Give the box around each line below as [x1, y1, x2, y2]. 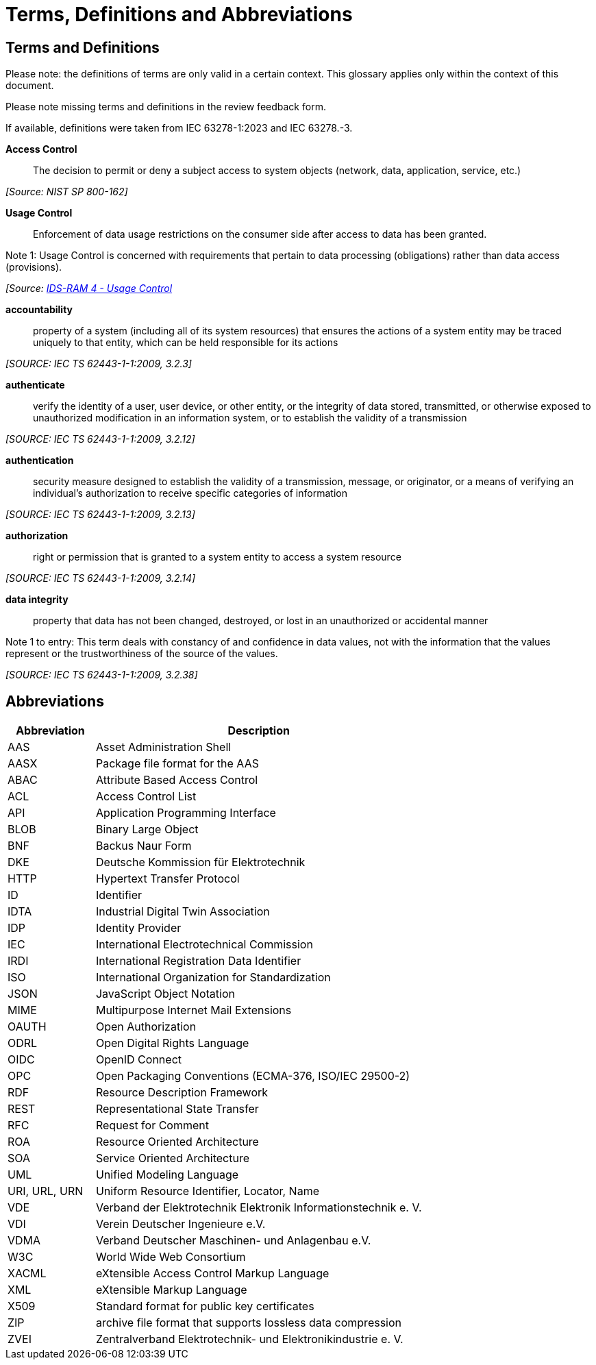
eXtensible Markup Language [95, 1283, 247, 1297]
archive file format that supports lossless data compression [95, 1316, 402, 1330]
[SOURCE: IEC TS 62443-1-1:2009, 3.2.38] [5, 669, 198, 681]
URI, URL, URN [8, 1184, 84, 1198]
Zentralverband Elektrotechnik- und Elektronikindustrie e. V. [95, 1332, 403, 1346]
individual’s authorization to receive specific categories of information [33, 487, 347, 500]
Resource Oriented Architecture [95, 1135, 259, 1149]
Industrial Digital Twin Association [95, 905, 270, 919]
